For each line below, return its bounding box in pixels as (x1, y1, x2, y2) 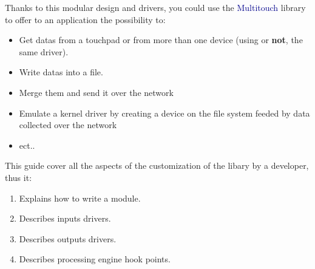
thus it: (5, 171, 32, 183)
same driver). (19, 45, 69, 58)
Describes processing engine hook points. (19, 253, 171, 265)
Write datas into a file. (19, 66, 103, 78)
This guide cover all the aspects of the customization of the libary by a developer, (5, 159, 309, 172)
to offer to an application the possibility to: (5, 13, 166, 26)
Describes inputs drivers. (19, 212, 111, 225)
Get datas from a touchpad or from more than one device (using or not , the (19, 33, 303, 46)
